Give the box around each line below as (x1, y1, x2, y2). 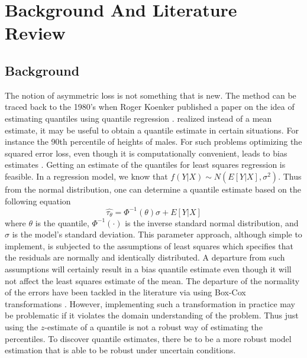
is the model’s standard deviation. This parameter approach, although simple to (12, 228, 302, 240)
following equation (5, 194, 71, 207)
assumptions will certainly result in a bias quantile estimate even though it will (5, 262, 292, 275)
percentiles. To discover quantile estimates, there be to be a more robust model (5, 332, 292, 344)
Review (5, 21, 66, 45)
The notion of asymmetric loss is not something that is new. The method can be (5, 89, 296, 101)
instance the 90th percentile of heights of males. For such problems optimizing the (5, 135, 302, 148)
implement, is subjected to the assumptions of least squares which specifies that (5, 239, 294, 252)
